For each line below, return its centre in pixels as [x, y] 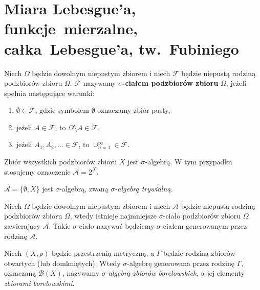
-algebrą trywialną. [144, 189]
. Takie [60, 226]
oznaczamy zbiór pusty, [134, 110]
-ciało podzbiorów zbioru [202, 216]
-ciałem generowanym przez [204, 226]
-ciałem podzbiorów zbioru [170, 83]
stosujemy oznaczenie [37, 171]
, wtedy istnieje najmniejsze [113, 216]
